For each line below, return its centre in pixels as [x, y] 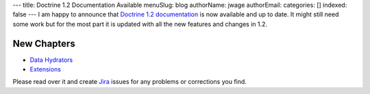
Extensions [46, 69]
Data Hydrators [51, 60]
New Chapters [44, 43]
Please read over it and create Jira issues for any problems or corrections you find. [129, 82]
